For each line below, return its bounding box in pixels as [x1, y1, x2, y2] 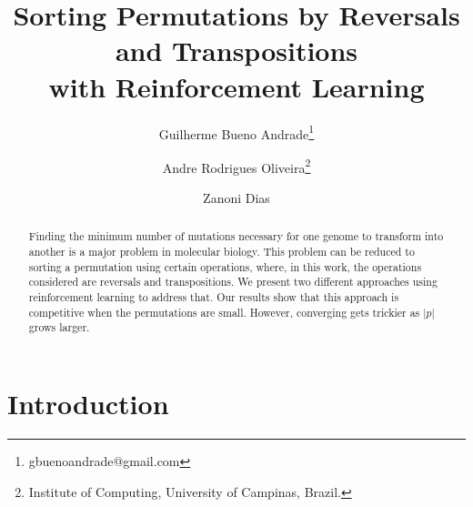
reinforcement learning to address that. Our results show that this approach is [28, 289, 399, 305]
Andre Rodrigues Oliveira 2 [162, 155, 311, 177]
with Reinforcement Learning [48, 67, 425, 105]
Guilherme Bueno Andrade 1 [158, 121, 315, 143]
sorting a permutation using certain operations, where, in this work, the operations [28, 259, 422, 274]
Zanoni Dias [203, 188, 270, 207]
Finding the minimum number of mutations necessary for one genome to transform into [28, 228, 444, 244]
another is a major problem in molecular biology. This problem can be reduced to [28, 244, 415, 259]
